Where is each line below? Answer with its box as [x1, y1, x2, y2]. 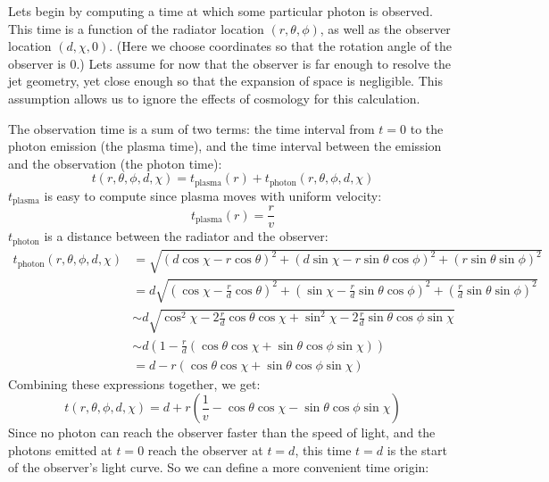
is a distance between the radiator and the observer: [44, 227, 329, 245]
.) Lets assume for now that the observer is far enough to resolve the [76, 54, 452, 72]
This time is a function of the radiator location [8, 19, 264, 37]
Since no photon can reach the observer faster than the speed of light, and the [8, 423, 436, 442]
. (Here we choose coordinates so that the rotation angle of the [109, 37, 453, 55]
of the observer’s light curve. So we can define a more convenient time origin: [8, 458, 429, 477]
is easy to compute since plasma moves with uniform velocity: [44, 186, 382, 204]
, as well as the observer [320, 19, 451, 37]
